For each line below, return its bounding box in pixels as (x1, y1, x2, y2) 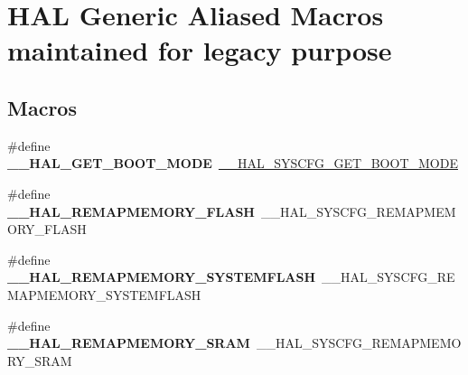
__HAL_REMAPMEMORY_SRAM (7, 333, 250, 352)
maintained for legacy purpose (7, 32, 392, 69)
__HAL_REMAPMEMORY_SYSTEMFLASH (7, 267, 316, 286)
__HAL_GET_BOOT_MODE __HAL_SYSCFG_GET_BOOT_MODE (7, 154, 458, 173)
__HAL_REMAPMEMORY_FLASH (7, 202, 255, 220)
